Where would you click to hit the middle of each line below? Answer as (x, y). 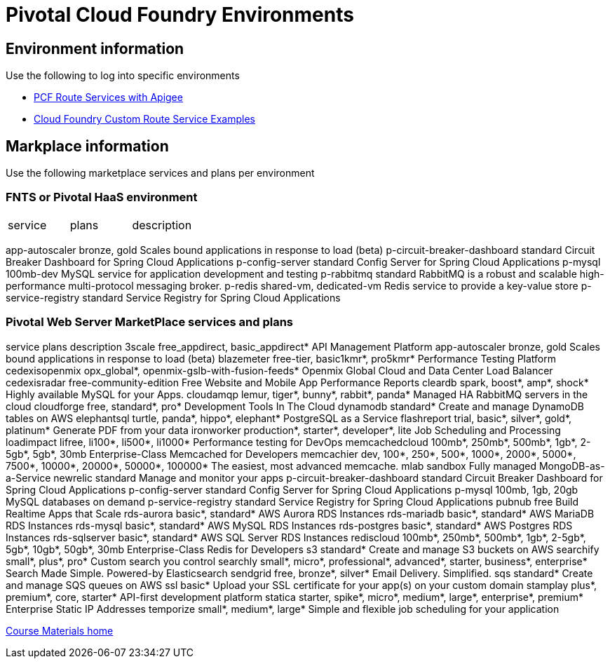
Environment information (95, 48)
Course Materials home (60, 630)
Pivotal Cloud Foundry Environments (180, 15)
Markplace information (87, 146)
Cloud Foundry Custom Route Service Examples (144, 119)
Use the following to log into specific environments (123, 76)
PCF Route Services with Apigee (108, 97)
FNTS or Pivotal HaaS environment (102, 197)
